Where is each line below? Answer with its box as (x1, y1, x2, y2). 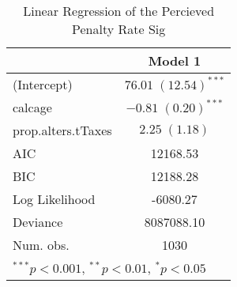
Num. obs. (13, 236, 70, 254)
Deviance (13, 213, 63, 231)
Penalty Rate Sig (72, 20, 166, 38)
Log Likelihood (13, 190, 96, 208)
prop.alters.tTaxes (13, 121, 112, 139)
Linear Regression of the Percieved (23, 2, 215, 20)
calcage (13, 98, 52, 116)
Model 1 (148, 51, 201, 70)
